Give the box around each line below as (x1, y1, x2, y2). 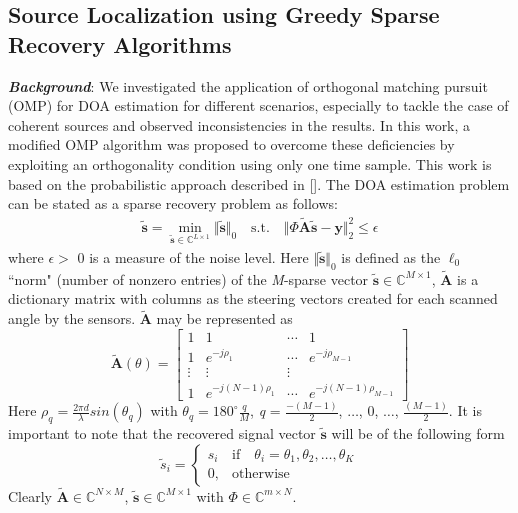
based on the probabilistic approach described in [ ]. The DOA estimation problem (8, 173, 510, 194)
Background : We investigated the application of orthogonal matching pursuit (8, 75, 488, 96)
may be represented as (156, 308, 293, 329)
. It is (448, 400, 482, 421)
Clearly (8, 485, 52, 506)
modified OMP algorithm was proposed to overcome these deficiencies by (8, 134, 455, 155)
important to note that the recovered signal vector (8, 422, 316, 443)
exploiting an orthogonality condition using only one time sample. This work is (8, 153, 492, 174)
